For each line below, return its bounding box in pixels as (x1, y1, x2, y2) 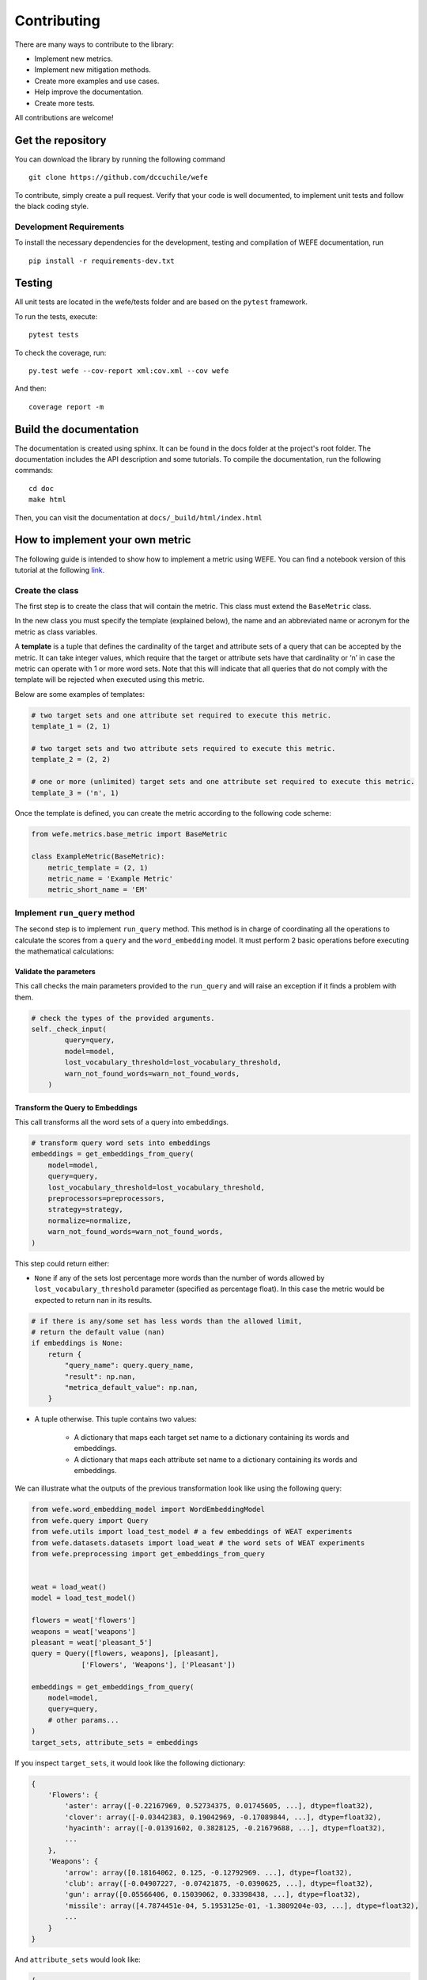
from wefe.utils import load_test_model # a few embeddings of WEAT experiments (31, 1527, 353, 1536)
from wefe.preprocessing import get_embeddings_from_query (31, 1549, 265, 1558)
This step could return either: (14, 1258, 110, 1268)
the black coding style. (14, 201, 89, 211)
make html (28, 495, 66, 505)
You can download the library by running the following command (14, 154, 225, 164)
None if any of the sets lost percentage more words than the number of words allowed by (34, 1273, 325, 1282)
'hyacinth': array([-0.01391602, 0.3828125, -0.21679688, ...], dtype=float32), (64, 1824, 387, 1833)
